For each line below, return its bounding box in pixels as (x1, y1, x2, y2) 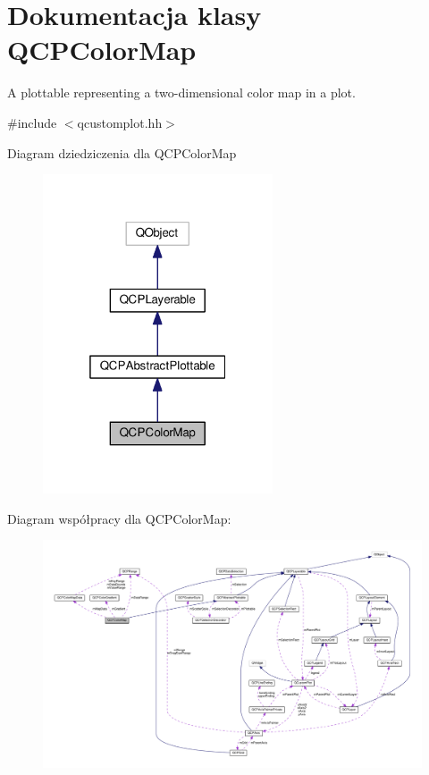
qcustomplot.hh (77, 113, 163, 131)
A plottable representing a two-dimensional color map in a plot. (7, 83, 356, 102)
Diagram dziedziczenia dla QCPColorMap (7, 143, 237, 162)
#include (7, 113, 57, 131)
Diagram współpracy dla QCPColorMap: (7, 509, 231, 527)
